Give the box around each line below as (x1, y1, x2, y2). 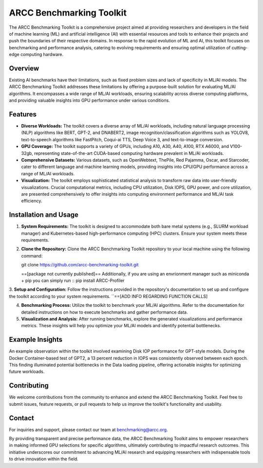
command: (21, 253, 43, 259)
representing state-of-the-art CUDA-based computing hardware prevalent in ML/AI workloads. (34, 150, 224, 156)
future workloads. (9, 369, 45, 374)
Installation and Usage (9, 211, 79, 219)
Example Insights (9, 336, 63, 344)
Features (9, 110, 37, 118)
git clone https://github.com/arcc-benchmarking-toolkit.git (21, 262, 139, 268)
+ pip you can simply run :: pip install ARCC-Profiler (21, 278, 125, 283)
